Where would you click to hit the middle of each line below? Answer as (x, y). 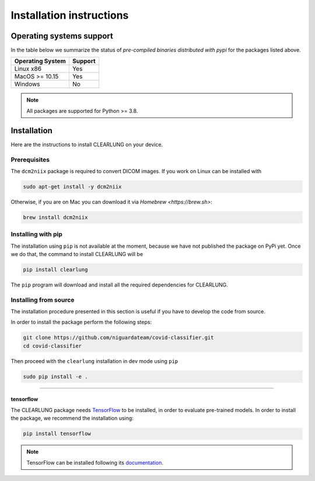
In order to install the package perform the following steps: (81, 322)
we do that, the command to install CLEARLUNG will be (77, 254)
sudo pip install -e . (55, 376)
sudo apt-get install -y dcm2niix (72, 186)
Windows (27, 84)
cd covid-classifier (52, 346)
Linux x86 (28, 69)
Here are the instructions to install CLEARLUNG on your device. (87, 144)
